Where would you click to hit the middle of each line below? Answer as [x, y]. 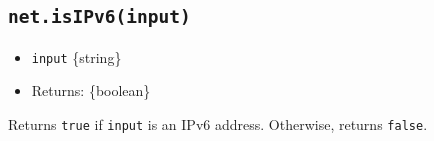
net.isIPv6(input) [99, 17]
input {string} [76, 56]
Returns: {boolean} [91, 90]
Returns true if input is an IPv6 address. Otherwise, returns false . [218, 124]
